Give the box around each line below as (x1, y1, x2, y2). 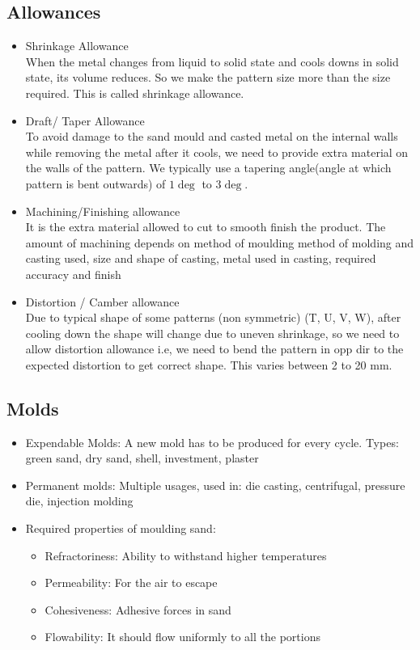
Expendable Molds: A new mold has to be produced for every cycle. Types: (25, 433, 399, 450)
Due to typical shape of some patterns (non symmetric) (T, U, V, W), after (25, 309, 401, 326)
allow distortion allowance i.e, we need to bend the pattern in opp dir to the (25, 340, 404, 357)
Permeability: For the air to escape (45, 574, 218, 591)
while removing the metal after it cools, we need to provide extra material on (25, 143, 409, 160)
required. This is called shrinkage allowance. (25, 84, 244, 101)
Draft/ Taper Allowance (25, 112, 145, 129)
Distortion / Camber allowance (25, 293, 180, 310)
